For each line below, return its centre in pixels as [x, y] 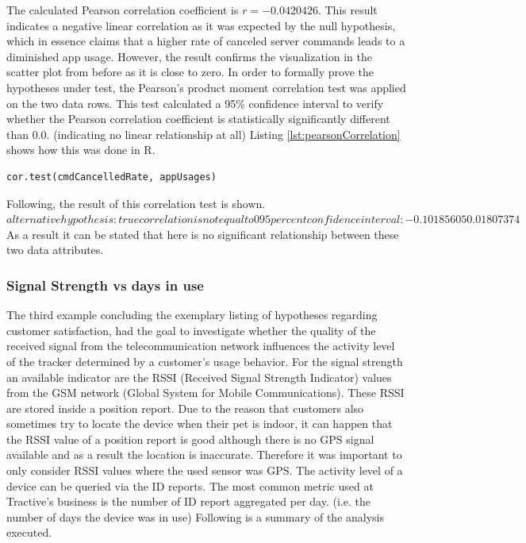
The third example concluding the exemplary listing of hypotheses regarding [192, 315]
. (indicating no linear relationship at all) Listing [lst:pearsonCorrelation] [223, 134]
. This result [347, 10]
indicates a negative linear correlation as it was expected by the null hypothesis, [201, 25]
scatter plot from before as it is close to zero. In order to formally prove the [190, 72]
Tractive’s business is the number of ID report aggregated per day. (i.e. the [188, 501]
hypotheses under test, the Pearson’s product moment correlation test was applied [206, 87]
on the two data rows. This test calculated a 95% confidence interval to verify [195, 103]
